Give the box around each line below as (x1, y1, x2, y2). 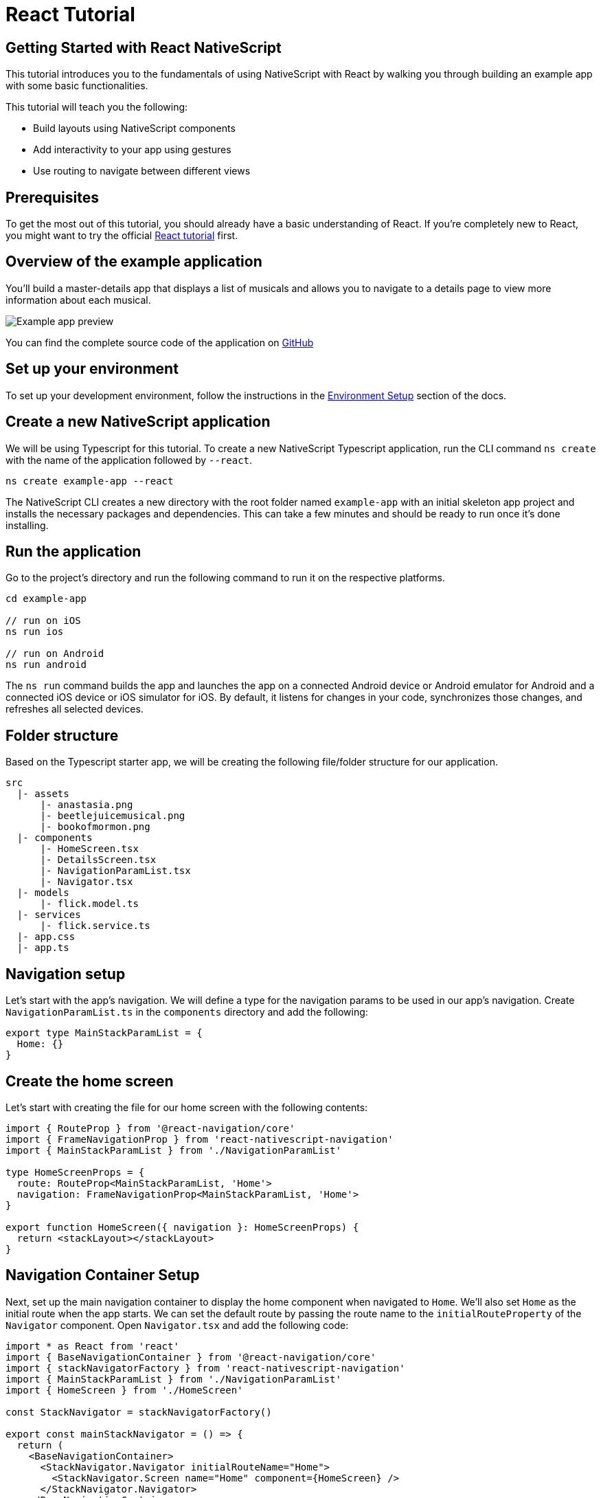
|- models (16, 887, 69, 899)
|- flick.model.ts (40, 898, 139, 910)
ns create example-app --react (5, 475, 174, 487)
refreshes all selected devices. (5, 703, 144, 715)
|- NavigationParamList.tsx (40, 865, 191, 877)
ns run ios (5, 626, 64, 638)
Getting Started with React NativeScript (5, 38, 282, 56)
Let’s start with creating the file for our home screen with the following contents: (5, 1101, 368, 1113)
